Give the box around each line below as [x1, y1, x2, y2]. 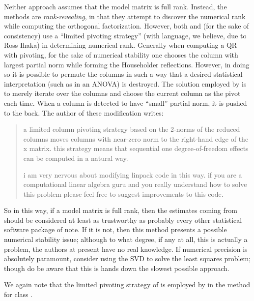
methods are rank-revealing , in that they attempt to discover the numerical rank [4, 11, 246, 21]
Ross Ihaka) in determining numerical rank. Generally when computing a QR [4, 40, 237, 50]
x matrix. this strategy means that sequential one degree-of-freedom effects [23, 143, 249, 153]
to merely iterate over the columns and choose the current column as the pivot [4, 88, 241, 98]
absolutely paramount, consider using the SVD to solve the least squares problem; [4, 253, 251, 264]
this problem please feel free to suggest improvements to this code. [23, 188, 224, 199]
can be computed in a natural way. [23, 152, 128, 163]
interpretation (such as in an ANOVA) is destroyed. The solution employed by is [4, 78, 247, 89]
